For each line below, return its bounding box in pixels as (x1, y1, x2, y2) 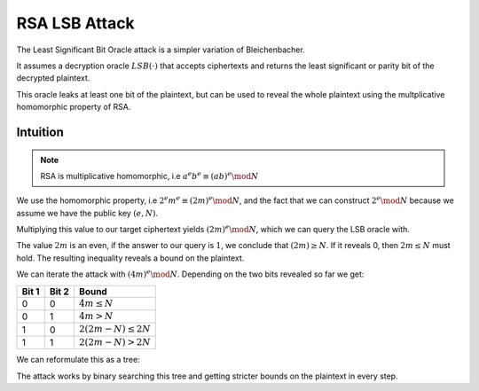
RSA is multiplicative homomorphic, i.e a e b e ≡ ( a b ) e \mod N (40, 169, 259, 181)
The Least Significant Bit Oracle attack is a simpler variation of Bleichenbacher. (16, 44, 305, 55)
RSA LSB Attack (16, 13, 135, 33)
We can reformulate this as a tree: (16, 355, 141, 365)
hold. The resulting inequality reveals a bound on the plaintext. (16, 253, 245, 263)
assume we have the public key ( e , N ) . (16, 207, 159, 218)
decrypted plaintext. (16, 73, 90, 83)
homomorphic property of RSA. (16, 102, 131, 113)
